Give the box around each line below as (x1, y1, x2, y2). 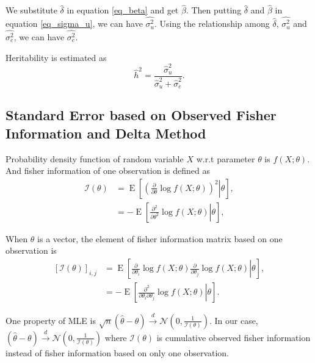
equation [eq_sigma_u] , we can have (5, 17, 143, 30)
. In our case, (209, 314, 258, 326)
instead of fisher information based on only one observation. (5, 346, 230, 359)
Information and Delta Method (5, 123, 206, 142)
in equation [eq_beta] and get (67, 4, 179, 16)
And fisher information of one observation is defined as (5, 164, 210, 177)
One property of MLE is (5, 314, 96, 326)
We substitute (5, 4, 57, 16)
